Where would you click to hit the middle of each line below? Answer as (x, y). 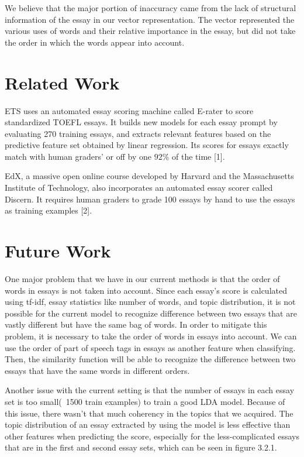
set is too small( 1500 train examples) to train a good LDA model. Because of (145, 401)
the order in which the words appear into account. (95, 42)
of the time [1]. (198, 156)
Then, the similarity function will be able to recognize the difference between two (150, 359)
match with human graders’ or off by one (78, 156)
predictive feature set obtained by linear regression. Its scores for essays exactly (147, 145)
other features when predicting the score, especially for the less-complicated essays (152, 436)
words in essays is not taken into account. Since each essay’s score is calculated (146, 290)
